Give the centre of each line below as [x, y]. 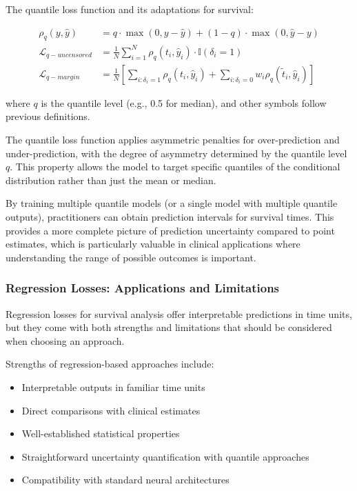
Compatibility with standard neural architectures [125, 480]
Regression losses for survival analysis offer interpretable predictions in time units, [179, 313]
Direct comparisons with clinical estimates [111, 410]
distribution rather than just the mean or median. [111, 180]
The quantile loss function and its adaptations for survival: [130, 9]
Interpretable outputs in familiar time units [113, 387]
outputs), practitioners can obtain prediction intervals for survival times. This [170, 216]
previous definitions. [48, 116]
